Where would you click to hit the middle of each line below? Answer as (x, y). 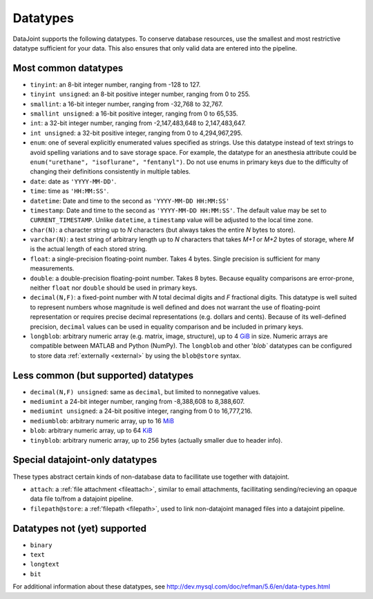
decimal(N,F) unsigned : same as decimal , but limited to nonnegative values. (145, 391)
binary (41, 545)
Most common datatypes (68, 68)
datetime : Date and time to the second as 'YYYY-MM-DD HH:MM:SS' (130, 201)
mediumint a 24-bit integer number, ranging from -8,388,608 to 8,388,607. (137, 402)
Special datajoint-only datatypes (85, 460)
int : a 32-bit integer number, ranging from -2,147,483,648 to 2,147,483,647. (138, 123)
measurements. (52, 268)
